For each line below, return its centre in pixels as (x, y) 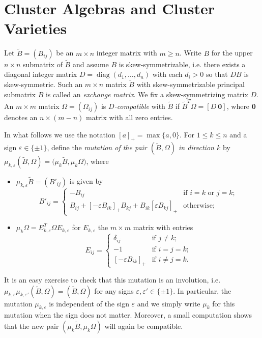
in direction (196, 147)
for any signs (114, 290)
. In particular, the (202, 290)
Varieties (36, 28)
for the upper (232, 53)
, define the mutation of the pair (97, 147)
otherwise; (199, 206)
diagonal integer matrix (41, 74)
